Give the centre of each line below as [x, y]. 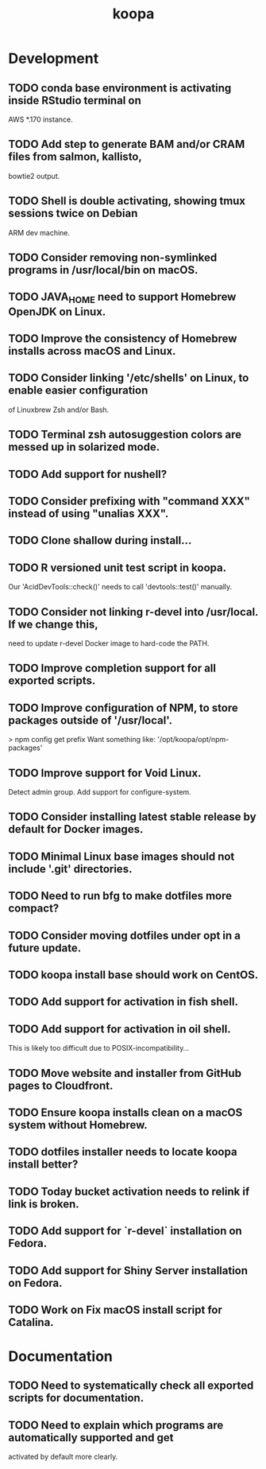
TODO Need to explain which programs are [116, 1425]
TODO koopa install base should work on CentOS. [133, 975]
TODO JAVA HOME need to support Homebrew [122, 298]
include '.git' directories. [70, 869]
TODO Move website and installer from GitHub [125, 1073]
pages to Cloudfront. [61, 1085]
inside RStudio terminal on [75, 100]
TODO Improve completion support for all [112, 668]
